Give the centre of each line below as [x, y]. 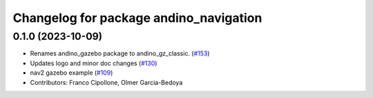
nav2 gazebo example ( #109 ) [71, 73]
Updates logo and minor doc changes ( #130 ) [94, 63]
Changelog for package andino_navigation [137, 18]
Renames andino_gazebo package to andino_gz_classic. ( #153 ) [120, 53]
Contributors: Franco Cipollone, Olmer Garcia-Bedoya [106, 82]
